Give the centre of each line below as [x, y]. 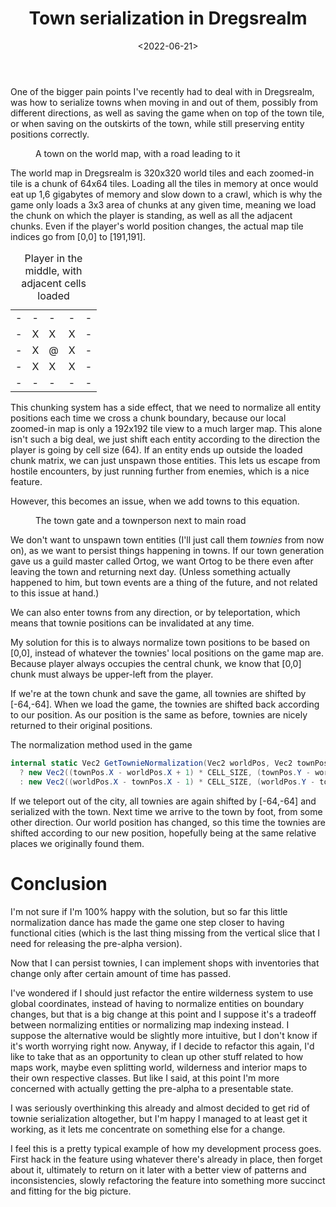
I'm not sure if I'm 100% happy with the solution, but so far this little [149, 911]
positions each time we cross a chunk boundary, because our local [148, 418]
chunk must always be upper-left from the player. [112, 674]
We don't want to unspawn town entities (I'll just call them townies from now [167, 539]
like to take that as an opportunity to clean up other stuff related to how [157, 1056]
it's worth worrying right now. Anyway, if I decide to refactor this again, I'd [162, 1046]
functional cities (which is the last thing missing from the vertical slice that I [165, 933]
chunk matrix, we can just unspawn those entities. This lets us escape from [165, 460]
